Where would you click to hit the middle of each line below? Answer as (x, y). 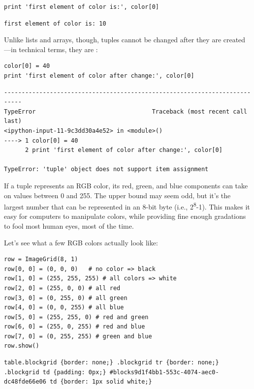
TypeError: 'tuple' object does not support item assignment (106, 169)
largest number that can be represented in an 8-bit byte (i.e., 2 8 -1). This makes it (127, 206)
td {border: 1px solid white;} (101, 382)
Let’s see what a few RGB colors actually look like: (81, 242)
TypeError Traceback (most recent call (126, 111)
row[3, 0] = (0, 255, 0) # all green (66, 298)
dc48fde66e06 (25, 382)
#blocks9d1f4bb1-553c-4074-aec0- (164, 372)
